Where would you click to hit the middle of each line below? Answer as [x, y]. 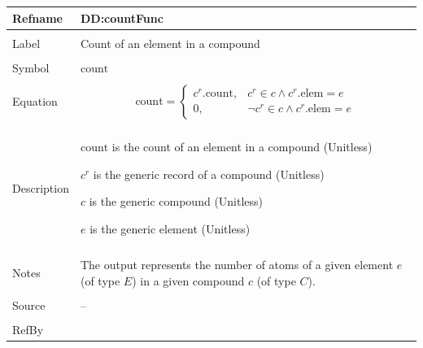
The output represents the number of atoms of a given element [237, 265]
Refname [37, 17]
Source [29, 304]
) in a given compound [188, 280]
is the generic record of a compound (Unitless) [209, 174]
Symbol [31, 67]
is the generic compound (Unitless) [176, 201]
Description [41, 187]
